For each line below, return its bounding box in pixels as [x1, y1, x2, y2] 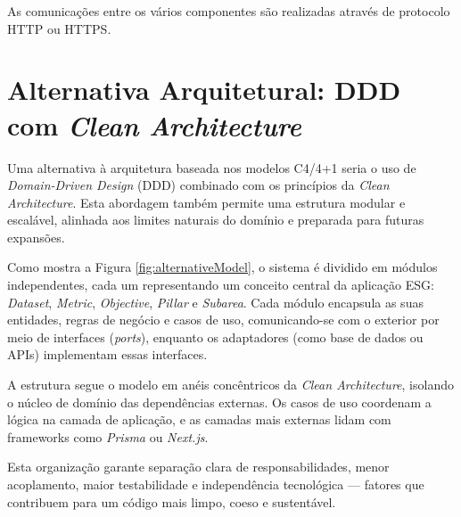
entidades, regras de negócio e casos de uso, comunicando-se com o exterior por [7, 310, 440, 329]
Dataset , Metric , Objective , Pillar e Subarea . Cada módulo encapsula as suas [7, 292, 424, 311]
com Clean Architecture [7, 106, 301, 144]
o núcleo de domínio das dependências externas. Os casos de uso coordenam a [7, 392, 432, 411]
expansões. [7, 227, 65, 246]
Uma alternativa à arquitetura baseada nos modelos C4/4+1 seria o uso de [7, 158, 416, 176]
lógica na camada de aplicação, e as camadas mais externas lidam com [7, 410, 391, 429]
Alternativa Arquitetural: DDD [7, 71, 401, 108]
